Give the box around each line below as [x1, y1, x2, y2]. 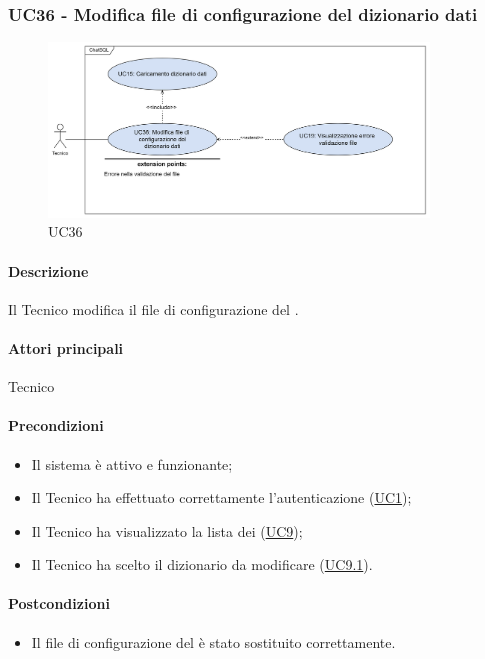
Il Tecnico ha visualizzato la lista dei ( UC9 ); [31, 520, 303, 541]
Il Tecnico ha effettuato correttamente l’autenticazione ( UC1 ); [31, 487, 412, 508]
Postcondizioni [8, 593, 110, 614]
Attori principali [8, 337, 124, 358]
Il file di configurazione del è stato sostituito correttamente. [31, 631, 396, 652]
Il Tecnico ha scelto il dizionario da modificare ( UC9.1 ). [31, 554, 373, 575]
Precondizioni [8, 415, 104, 436]
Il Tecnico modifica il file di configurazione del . [8, 298, 299, 319]
